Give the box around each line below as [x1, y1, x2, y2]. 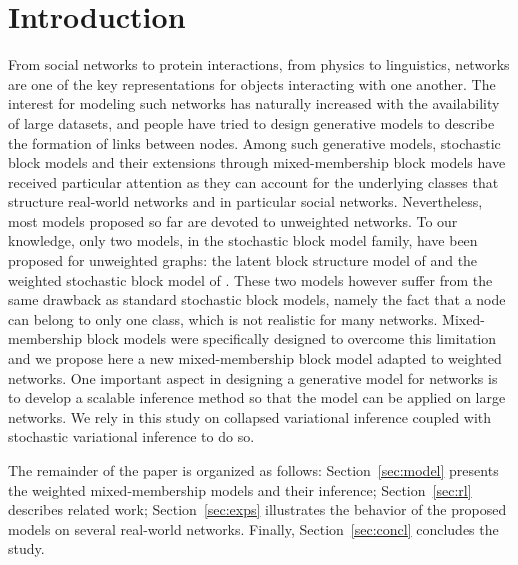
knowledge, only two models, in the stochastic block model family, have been [8, 230, 478, 251]
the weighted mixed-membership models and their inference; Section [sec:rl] [8, 479, 472, 500]
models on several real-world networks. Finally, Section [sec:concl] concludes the [8, 518, 499, 539]
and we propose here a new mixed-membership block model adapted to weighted [8, 348, 502, 369]
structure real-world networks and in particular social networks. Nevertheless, [8, 191, 483, 212]
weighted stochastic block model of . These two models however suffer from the [8, 269, 493, 290]
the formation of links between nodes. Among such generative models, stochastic [8, 132, 501, 153]
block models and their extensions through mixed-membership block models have [8, 152, 506, 173]
